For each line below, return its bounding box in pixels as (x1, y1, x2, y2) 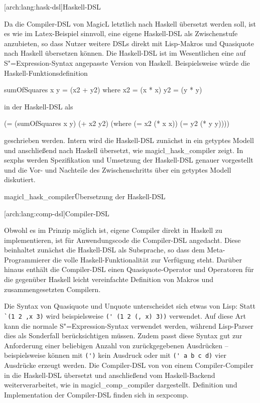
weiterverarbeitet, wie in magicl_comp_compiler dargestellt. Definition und (4, 379, 237, 390)
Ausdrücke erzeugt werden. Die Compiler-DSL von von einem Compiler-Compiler (4, 359, 254, 370)
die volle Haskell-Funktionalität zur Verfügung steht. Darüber (52, 254, 242, 264)
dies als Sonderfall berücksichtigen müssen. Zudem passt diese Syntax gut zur (4, 330, 242, 341)
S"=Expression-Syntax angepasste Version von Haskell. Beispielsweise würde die (4, 57, 250, 68)
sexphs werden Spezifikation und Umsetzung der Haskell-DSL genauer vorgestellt (4, 155, 253, 165)
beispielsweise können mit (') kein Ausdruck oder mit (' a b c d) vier (4, 350, 226, 360)
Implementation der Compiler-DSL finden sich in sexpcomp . (4, 389, 189, 399)
